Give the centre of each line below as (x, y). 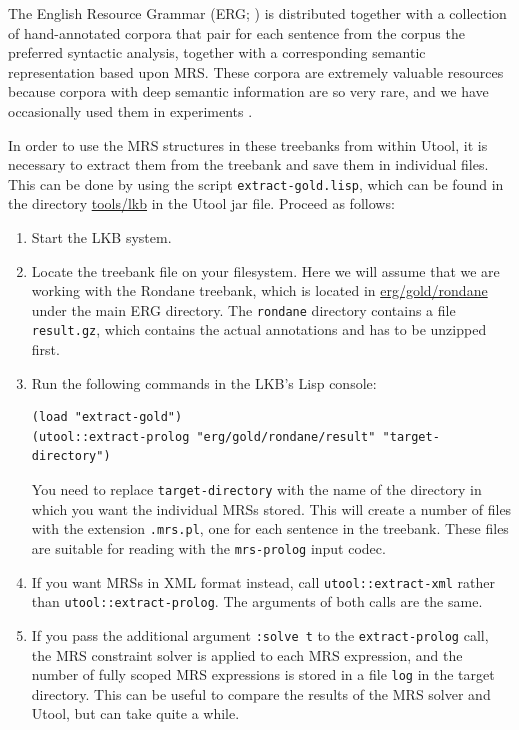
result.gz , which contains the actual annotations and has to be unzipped (259, 329)
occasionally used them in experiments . (130, 110)
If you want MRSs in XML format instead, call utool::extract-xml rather (263, 581)
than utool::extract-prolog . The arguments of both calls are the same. (257, 601)
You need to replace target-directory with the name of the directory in (256, 489)
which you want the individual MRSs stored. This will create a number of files (271, 508)
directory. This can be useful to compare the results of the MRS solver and (261, 693)
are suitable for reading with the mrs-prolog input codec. (208, 547)
